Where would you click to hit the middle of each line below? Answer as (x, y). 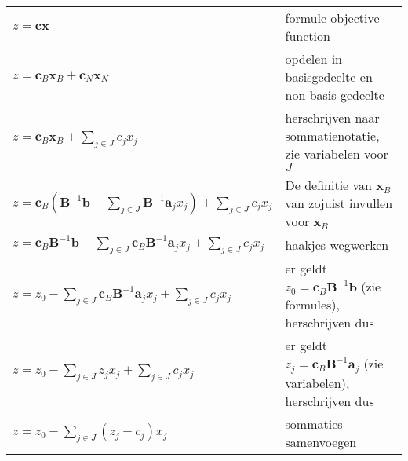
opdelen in (313, 59)
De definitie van (328, 185)
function (308, 36)
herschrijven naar (332, 117)
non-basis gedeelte (335, 95)
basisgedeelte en (329, 77)
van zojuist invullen (339, 203)
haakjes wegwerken (337, 245)
